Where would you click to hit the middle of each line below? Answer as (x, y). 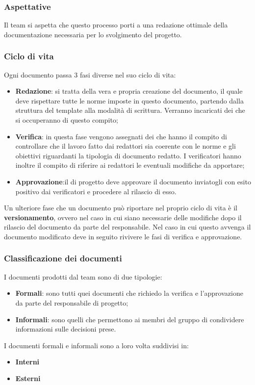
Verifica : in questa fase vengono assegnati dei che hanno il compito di (121, 136)
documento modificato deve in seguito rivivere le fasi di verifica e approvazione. (123, 236)
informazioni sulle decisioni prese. (66, 329)
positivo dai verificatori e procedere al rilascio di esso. (96, 191)
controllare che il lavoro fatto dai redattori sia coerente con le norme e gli (126, 146)
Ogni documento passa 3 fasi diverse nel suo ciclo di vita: (90, 74)
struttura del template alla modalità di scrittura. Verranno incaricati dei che (130, 110)
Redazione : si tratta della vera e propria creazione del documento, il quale (129, 91)
